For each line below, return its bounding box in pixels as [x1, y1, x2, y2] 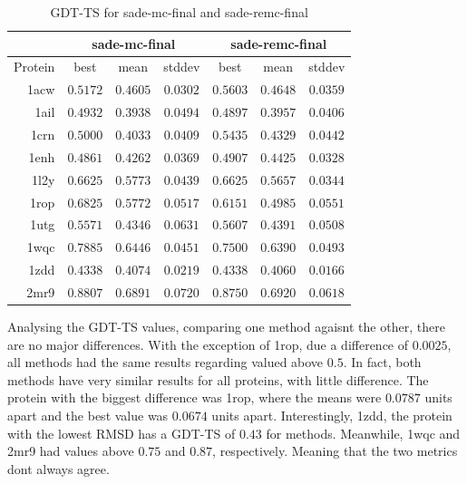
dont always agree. [7, 459, 110, 478]
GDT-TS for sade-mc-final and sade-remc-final [50, 3, 308, 21]
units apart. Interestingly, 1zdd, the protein [211, 405, 452, 424]
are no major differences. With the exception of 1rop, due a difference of [7, 334, 409, 353]
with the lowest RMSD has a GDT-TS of [7, 423, 236, 442]
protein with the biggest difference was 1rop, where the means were [7, 388, 382, 407]
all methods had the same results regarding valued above [7, 353, 324, 372]
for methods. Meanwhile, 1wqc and [266, 423, 461, 442]
